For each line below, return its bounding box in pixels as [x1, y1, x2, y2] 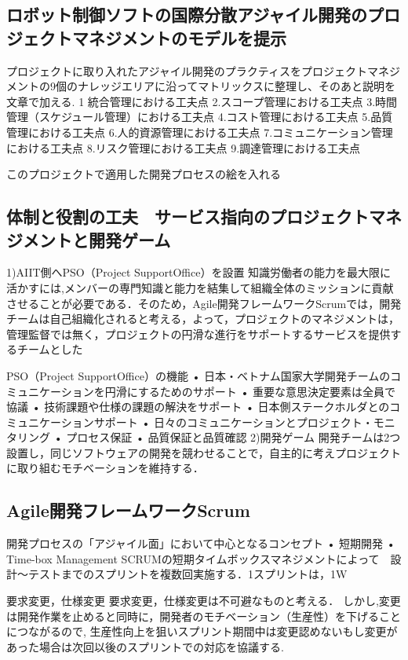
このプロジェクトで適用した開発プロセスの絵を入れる [6, 166, 281, 182]
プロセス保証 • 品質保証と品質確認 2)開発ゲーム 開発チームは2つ [66, 429, 401, 445]
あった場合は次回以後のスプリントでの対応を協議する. [6, 638, 284, 654]
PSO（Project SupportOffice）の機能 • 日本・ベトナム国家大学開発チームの [6, 367, 391, 383]
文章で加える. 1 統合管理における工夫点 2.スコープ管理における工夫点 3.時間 [6, 93, 398, 109]
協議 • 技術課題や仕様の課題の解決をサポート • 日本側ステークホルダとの [6, 398, 390, 415]
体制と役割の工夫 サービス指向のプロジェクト [6, 204, 369, 229]
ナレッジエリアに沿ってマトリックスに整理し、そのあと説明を [77, 78, 395, 94]
